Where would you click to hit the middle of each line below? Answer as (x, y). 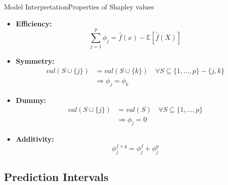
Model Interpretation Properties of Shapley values (79, 6)
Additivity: (35, 139)
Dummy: (31, 100)
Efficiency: (34, 23)
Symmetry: (35, 61)
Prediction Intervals (56, 176)
